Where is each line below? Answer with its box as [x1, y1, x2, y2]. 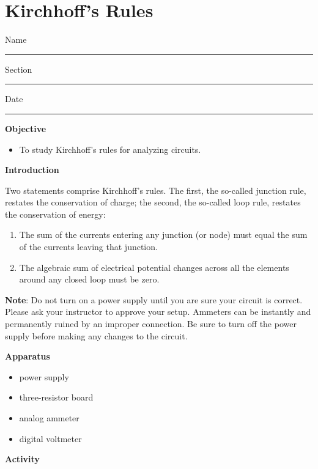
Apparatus [5, 350, 50, 363]
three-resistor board [19, 391, 94, 404]
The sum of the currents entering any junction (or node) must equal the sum [19, 228, 308, 241]
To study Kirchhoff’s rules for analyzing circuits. [19, 142, 201, 155]
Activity [5, 452, 40, 465]
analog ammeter [19, 412, 79, 424]
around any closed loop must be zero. [19, 273, 160, 286]
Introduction [5, 163, 59, 176]
